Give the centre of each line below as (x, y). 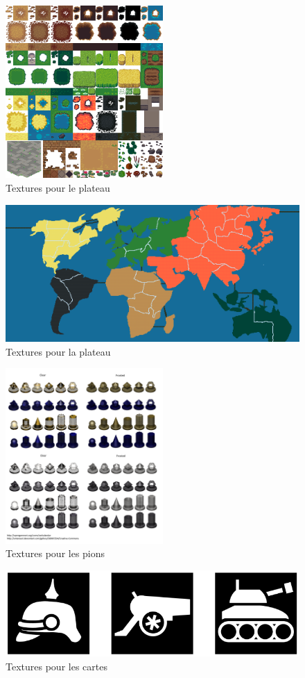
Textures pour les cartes (56, 667)
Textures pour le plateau (58, 187)
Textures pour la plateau (58, 351)
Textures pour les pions (55, 553)
